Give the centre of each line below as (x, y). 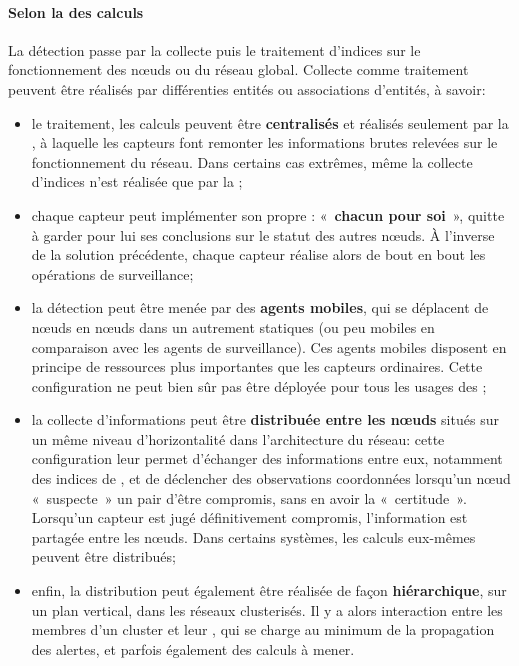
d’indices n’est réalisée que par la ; (137, 181)
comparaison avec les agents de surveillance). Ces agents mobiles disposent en (269, 346)
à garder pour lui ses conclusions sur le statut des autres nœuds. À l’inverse (263, 234)
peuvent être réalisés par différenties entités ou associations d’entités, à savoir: (247, 88)
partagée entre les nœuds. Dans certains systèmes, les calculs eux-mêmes (253, 536)
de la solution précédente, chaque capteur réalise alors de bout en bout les (258, 254)
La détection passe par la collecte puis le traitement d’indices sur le (214, 49)
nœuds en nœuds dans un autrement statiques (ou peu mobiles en (233, 326)
